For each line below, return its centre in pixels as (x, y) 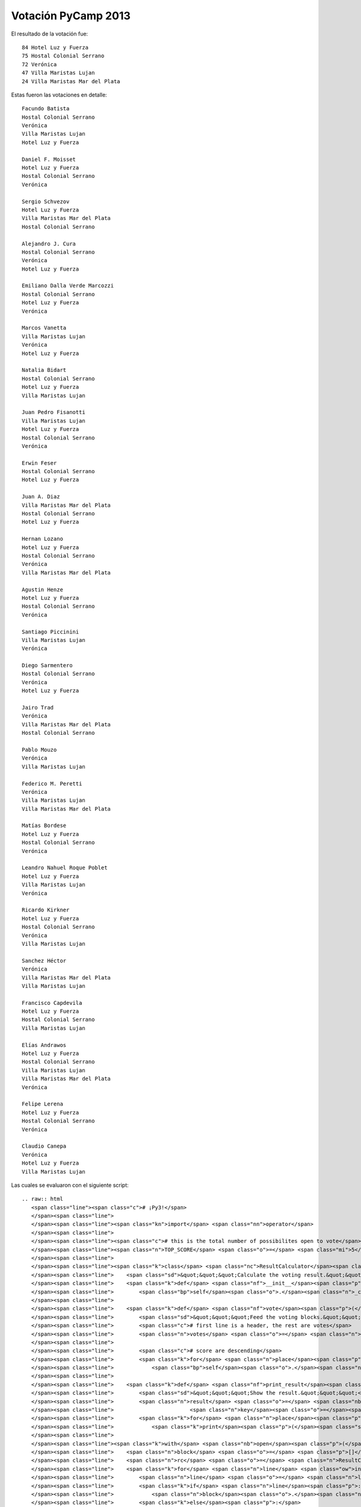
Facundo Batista (46, 109)
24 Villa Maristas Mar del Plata (71, 81)
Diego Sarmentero (47, 665)
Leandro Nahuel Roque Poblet (65, 868)
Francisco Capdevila (52, 1003)
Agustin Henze (42, 590)
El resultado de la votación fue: (50, 34)
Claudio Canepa (44, 1146)
